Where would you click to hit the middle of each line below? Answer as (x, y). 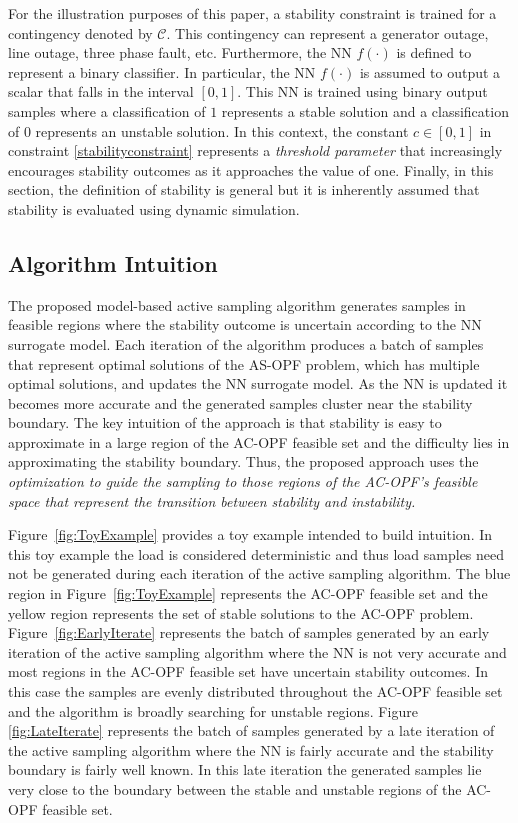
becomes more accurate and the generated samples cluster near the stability (240, 402)
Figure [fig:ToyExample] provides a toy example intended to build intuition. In (250, 534)
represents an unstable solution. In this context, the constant (222, 130)
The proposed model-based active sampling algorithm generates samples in (237, 304)
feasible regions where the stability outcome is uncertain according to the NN (245, 324)
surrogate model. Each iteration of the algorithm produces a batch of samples (246, 343)
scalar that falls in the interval (101, 91)
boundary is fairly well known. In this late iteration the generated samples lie (245, 769)
